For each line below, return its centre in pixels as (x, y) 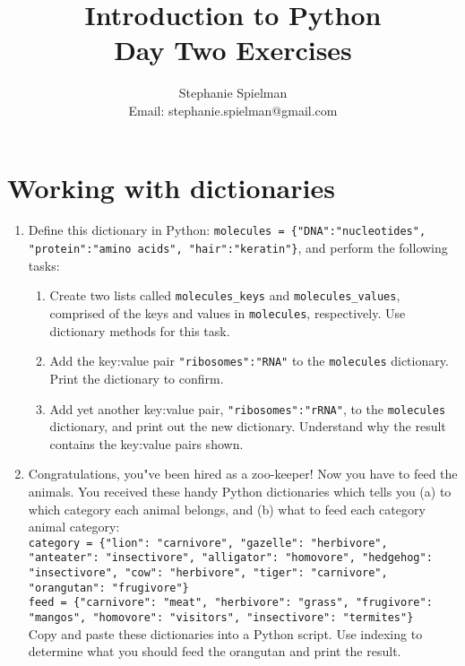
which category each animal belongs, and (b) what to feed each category (227, 509)
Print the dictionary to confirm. (137, 378)
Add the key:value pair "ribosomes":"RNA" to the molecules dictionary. (249, 361)
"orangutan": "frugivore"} (108, 588)
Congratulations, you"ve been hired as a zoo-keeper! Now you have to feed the (243, 474)
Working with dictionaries (171, 187)
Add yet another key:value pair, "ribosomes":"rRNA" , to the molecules (248, 408)
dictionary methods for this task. (140, 330)
